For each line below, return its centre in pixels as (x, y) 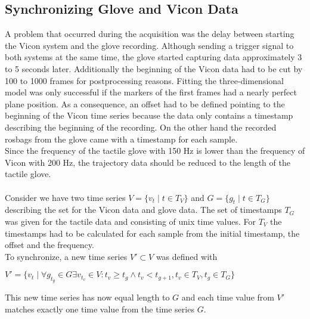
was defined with (187, 256)
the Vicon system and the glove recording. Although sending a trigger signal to (149, 45)
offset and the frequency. (49, 245)
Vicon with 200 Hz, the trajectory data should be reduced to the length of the (148, 162)
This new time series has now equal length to (87, 297)
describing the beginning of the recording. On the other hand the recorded (141, 127)
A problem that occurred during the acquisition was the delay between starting (150, 34)
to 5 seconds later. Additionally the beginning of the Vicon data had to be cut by (154, 68)
